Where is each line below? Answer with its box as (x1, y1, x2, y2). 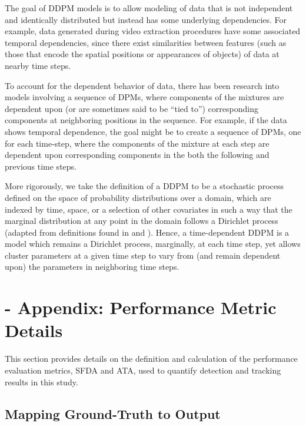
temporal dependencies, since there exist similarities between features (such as (5, 36, 287, 48)
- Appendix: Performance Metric (5, 295, 277, 319)
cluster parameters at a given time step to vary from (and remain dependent (5, 249, 281, 261)
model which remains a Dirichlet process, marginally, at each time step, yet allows (5, 237, 301, 250)
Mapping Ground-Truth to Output (5, 404, 221, 422)
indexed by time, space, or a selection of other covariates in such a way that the (5, 203, 292, 215)
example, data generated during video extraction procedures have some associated (5, 25, 301, 37)
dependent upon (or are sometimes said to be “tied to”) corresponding (5, 102, 258, 114)
